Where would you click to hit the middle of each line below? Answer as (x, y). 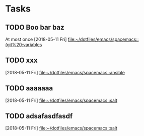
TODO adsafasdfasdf (39, 116)
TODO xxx (21, 60)
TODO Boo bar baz (35, 27)
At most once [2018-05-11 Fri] (36, 39)
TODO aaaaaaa (29, 88)
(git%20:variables (24, 45)
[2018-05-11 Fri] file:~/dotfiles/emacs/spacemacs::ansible (65, 72)
